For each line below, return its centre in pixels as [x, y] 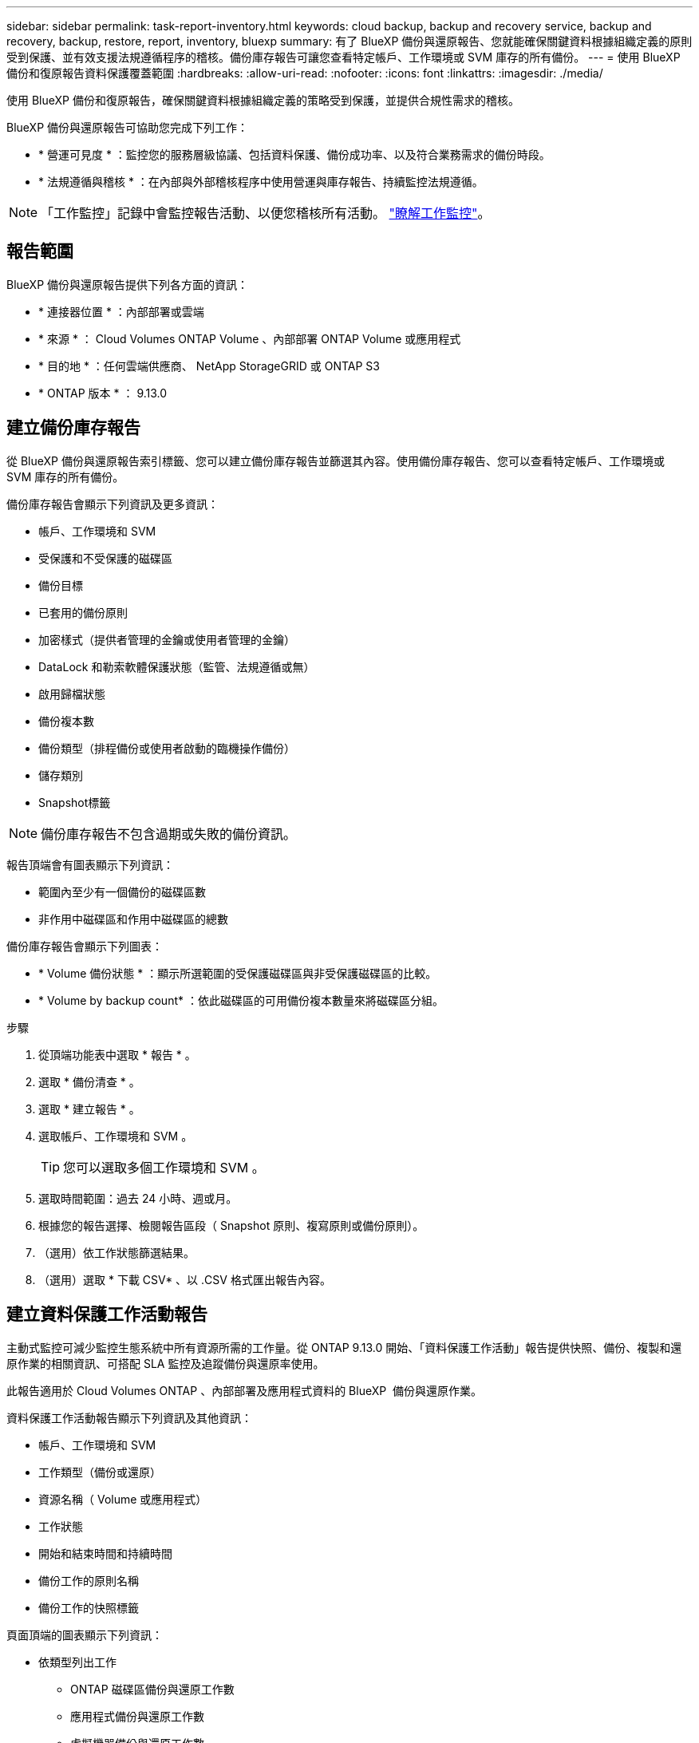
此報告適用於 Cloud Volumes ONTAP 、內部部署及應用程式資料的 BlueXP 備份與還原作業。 [245, 1390]
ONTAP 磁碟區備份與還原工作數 [152, 1689]
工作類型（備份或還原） [100, 1472]
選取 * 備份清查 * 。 [89, 1081]
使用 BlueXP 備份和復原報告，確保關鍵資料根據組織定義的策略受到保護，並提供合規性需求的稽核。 [263, 100]
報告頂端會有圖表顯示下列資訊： [90, 864]
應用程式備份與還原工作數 [137, 1716]
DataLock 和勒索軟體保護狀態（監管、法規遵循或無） [177, 666]
